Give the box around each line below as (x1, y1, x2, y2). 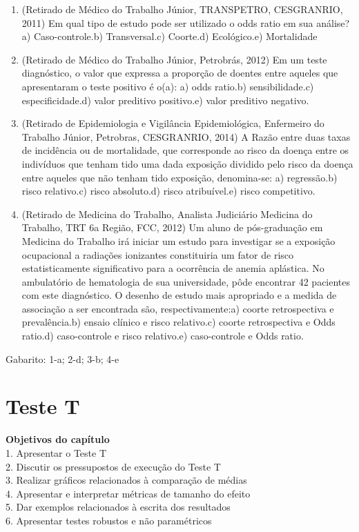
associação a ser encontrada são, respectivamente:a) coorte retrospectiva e (21, 301, 334, 315)
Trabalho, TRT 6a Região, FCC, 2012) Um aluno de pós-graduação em (21, 220, 323, 235)
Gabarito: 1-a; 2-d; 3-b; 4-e (6, 351, 119, 366)
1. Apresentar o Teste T (6, 445, 107, 460)
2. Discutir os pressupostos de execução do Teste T (6, 459, 221, 473)
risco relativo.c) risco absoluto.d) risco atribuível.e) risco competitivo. (21, 184, 316, 198)
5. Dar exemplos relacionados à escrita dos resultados (6, 500, 231, 514)
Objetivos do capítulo (6, 432, 110, 446)
